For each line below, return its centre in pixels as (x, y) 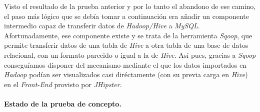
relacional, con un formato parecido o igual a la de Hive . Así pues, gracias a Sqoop (130, 55)
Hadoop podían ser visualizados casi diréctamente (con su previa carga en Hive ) (126, 74)
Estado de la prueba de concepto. (63, 103)
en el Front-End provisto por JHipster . (63, 84)
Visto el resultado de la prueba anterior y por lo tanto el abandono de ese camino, (130, 6)
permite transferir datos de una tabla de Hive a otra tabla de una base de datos (126, 45)
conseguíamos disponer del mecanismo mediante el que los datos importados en (125, 64)
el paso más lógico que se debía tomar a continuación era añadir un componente (126, 16)
